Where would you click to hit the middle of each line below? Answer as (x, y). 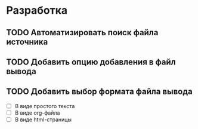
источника (27, 42)
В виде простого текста (45, 106)
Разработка (37, 10)
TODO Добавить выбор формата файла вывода (99, 92)
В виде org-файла (37, 113)
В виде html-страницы (43, 119)
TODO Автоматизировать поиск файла (82, 33)
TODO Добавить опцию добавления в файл (91, 62)
